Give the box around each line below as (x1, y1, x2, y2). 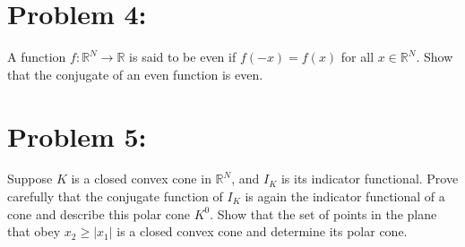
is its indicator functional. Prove (280, 169, 459, 188)
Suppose (7, 169, 53, 188)
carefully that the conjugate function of (7, 187, 223, 206)
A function (7, 47, 66, 66)
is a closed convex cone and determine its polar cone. (116, 222, 408, 241)
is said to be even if (129, 47, 237, 66)
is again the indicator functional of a (245, 187, 445, 206)
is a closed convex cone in (71, 169, 211, 188)
